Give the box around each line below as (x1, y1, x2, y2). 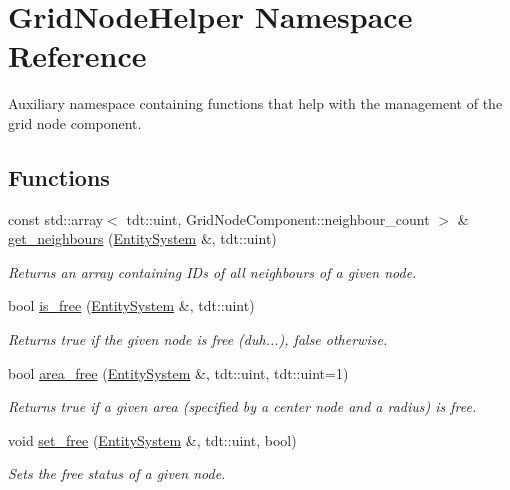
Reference (8, 35, 147, 76)
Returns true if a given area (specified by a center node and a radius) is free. (8, 396, 477, 417)
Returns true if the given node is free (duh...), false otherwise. (8, 329, 388, 350)
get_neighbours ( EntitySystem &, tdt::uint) (8, 228, 277, 249)
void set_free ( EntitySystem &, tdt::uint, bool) (8, 429, 297, 450)
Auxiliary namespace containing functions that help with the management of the (8, 93, 503, 114)
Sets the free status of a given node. (8, 463, 226, 484)
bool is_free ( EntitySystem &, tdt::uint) (8, 295, 255, 316)
